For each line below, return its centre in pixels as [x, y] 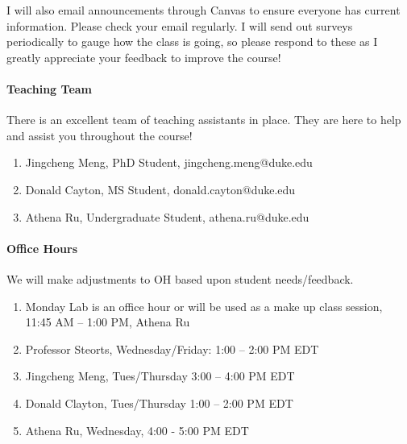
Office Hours [42, 248]
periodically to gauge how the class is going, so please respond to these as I [192, 41]
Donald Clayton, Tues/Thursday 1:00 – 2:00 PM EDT [159, 403]
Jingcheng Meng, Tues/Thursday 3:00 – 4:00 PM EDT [160, 376]
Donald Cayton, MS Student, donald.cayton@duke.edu [160, 189]
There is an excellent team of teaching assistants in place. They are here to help [204, 120]
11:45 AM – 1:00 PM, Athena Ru [108, 322]
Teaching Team [50, 88]
